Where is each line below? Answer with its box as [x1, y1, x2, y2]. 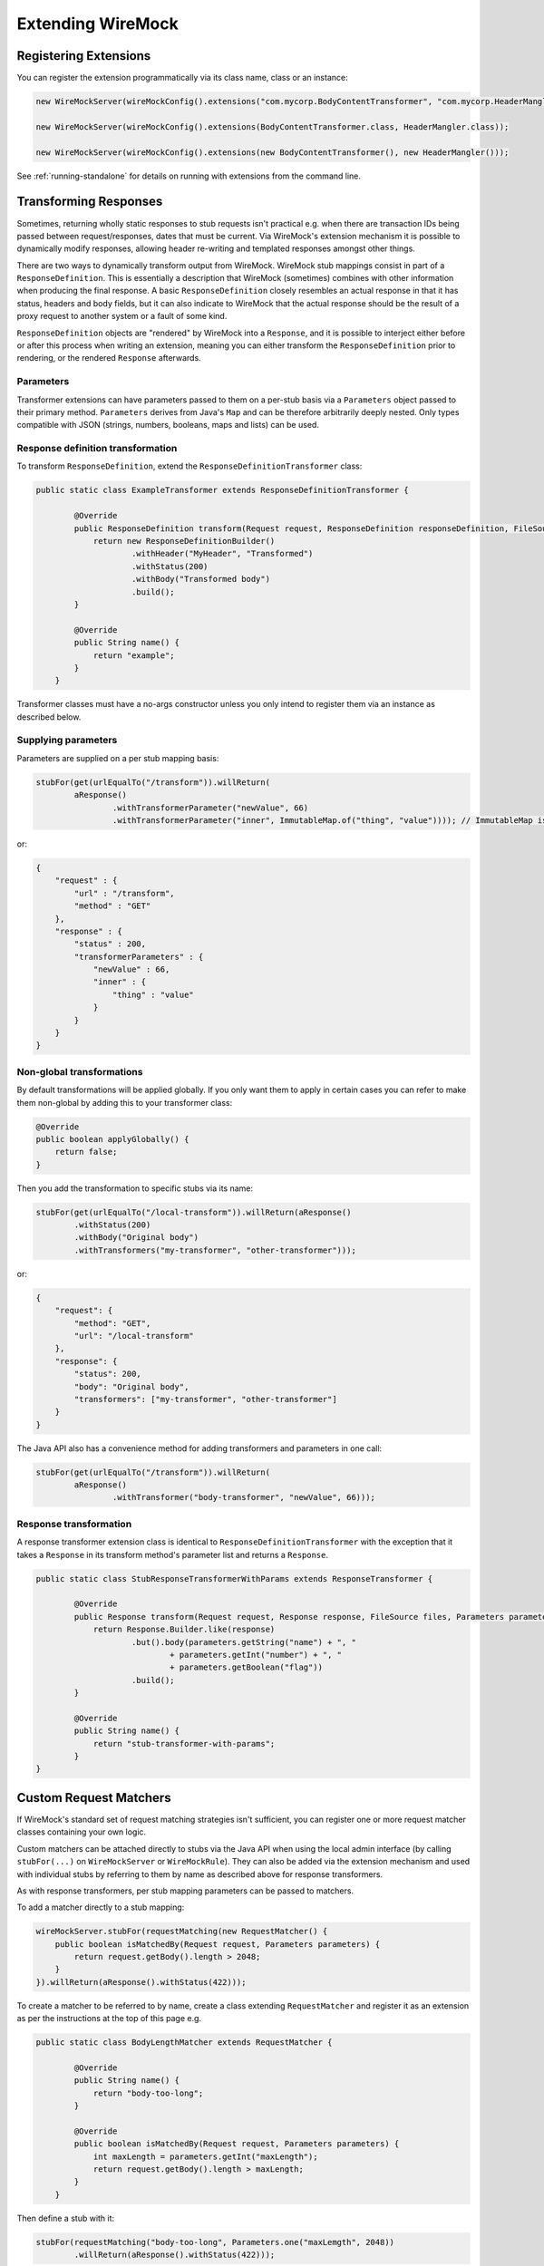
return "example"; [92, 650, 176, 661]
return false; [54, 1147, 118, 1157]
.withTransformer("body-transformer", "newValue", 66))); [112, 1492, 376, 1503]
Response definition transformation [16, 442, 178, 455]
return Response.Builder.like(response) [92, 1624, 276, 1635]
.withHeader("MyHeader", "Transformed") [131, 548, 314, 559]
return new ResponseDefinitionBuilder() [92, 536, 276, 547]
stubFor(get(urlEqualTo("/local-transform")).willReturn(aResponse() [35, 1206, 352, 1217]
